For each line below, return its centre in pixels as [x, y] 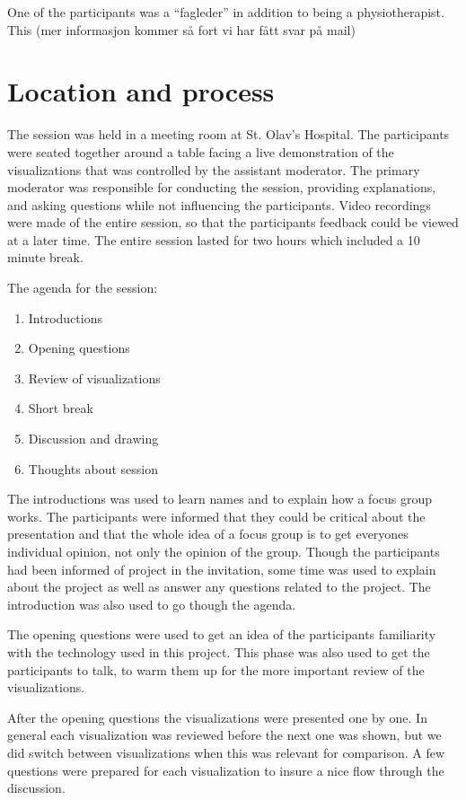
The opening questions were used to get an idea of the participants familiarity [222, 634]
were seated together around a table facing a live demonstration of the [201, 151]
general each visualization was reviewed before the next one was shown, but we [224, 735]
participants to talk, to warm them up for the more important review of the [216, 669]
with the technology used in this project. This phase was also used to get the [219, 651]
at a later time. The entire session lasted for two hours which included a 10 [214, 239]
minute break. [45, 257]
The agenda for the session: [83, 288]
